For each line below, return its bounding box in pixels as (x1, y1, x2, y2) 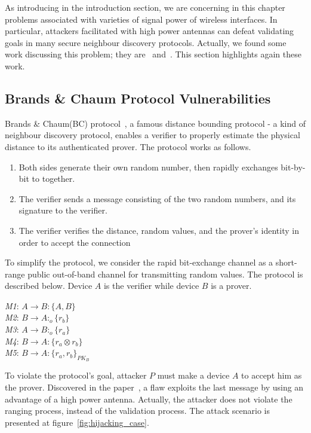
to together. (32, 172, 75, 185)
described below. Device (5, 279, 93, 292)
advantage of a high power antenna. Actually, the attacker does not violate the (5, 392, 292, 405)
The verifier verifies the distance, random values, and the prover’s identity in (19, 224, 299, 236)
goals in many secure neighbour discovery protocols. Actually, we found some (5, 36, 287, 48)
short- (275, 256, 297, 269)
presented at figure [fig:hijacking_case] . (5, 416, 149, 428)
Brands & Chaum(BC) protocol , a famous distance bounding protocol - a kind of (5, 117, 306, 129)
